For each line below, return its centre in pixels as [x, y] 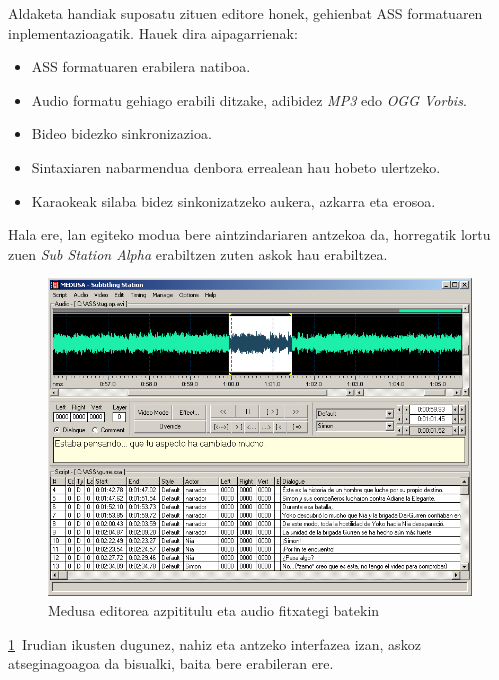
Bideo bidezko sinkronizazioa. [121, 133]
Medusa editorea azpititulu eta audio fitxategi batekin [214, 609]
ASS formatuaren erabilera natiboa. [141, 66]
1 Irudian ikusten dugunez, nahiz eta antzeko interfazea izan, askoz [214, 643]
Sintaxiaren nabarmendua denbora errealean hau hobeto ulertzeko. [236, 166]
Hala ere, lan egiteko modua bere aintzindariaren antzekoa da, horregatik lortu [249, 234]
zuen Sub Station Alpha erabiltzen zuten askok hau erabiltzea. [198, 253]
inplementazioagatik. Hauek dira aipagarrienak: [153, 32]
